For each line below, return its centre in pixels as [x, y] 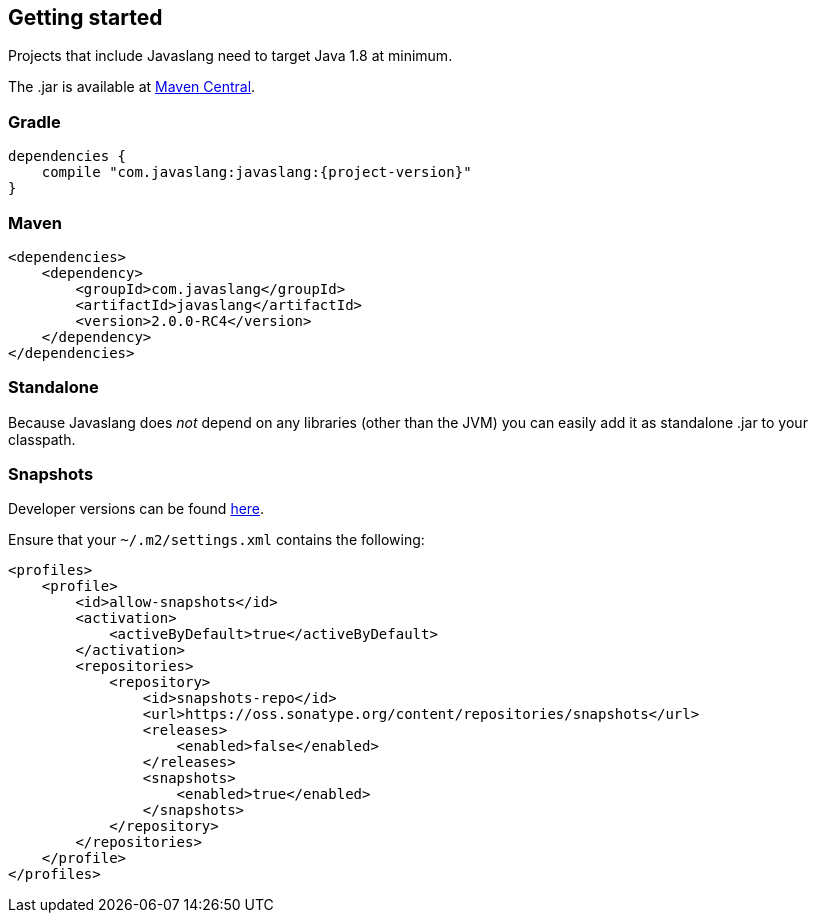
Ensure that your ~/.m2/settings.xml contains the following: [216, 540]
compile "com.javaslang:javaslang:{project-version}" [256, 172]
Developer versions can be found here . [136, 509]
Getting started [85, 17]
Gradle [34, 121]
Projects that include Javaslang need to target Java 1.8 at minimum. [230, 56]
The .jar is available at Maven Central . [132, 87]
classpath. [42, 439]
